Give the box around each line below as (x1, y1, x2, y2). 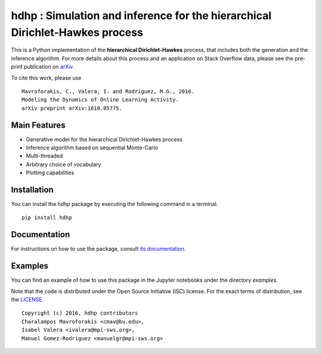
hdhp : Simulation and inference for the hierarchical (11, 9, 272, 22)
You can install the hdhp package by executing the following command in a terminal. (11, 201, 218, 208)
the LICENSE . (11, 296, 44, 303)
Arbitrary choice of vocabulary (26, 161, 101, 168)
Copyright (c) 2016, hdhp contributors (21, 310, 138, 316)
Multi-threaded (26, 152, 63, 159)
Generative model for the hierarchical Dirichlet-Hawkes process (26, 136, 183, 143)
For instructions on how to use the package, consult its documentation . (11, 245, 186, 253)
